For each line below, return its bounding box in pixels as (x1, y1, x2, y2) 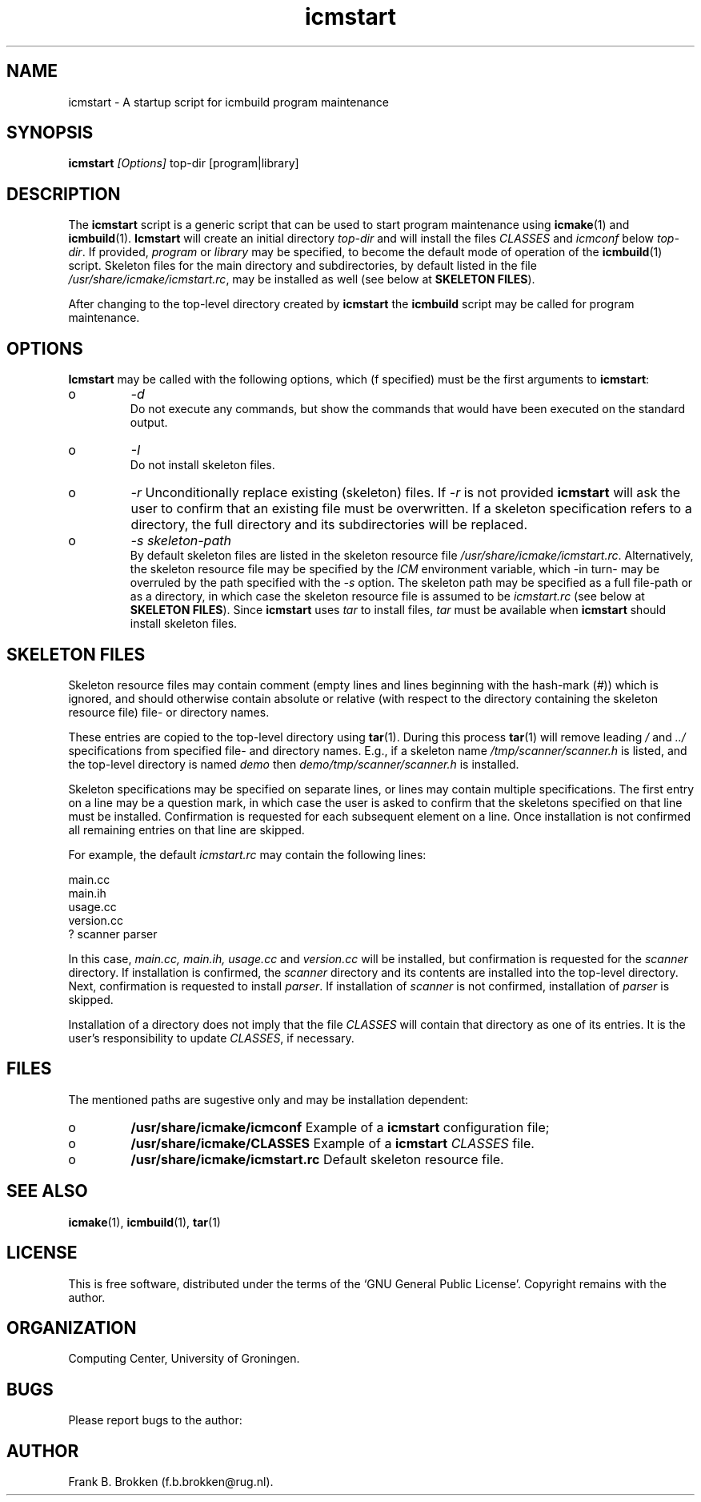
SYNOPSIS (6, 122, 94, 143)
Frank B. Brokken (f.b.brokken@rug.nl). (68, 1475, 274, 1489)
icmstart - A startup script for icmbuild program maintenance (68, 94, 390, 109)
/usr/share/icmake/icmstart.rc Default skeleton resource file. (130, 1151, 504, 1167)
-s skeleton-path (130, 532, 231, 549)
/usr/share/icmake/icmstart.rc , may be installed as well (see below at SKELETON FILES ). (68, 272, 535, 287)
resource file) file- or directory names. (68, 705, 270, 719)
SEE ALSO (6, 1181, 88, 1202)
